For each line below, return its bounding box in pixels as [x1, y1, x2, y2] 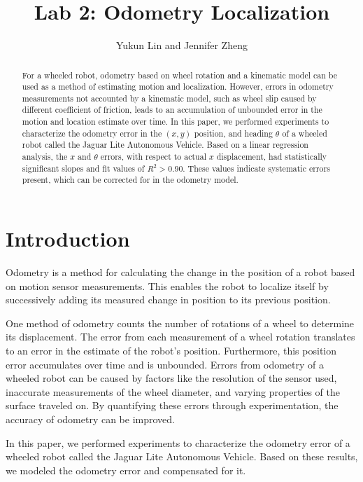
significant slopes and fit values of [22, 162, 145, 174]
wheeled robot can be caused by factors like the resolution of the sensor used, [6, 371, 337, 385]
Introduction [6, 224, 130, 253]
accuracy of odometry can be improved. [6, 411, 176, 426]
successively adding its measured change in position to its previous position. [6, 292, 331, 307]
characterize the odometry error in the [22, 127, 162, 139]
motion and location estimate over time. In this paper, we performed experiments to [22, 116, 329, 128]
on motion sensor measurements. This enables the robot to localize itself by [6, 278, 329, 293]
